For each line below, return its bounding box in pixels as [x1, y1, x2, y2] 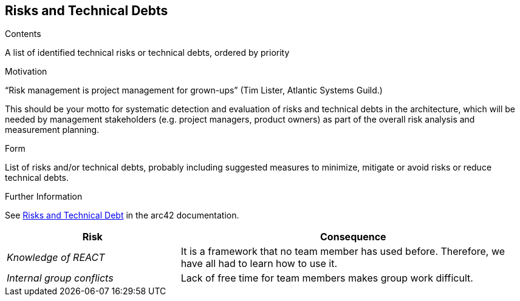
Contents [5, 29, 41, 39]
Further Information [5, 191, 83, 202]
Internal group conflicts [7, 272, 114, 285]
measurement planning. [5, 124, 100, 135]
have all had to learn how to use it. [180, 257, 338, 270]
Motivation [5, 66, 47, 77]
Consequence [320, 231, 386, 243]
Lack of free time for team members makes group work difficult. [180, 272, 473, 285]
